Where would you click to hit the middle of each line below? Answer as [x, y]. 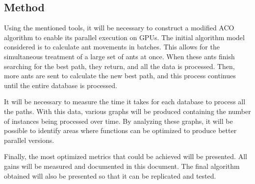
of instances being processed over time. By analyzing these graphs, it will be [118, 121]
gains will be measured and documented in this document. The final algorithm [122, 166]
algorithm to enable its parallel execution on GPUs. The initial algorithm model [124, 37]
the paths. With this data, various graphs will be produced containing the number [127, 111]
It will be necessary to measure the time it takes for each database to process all [125, 102]
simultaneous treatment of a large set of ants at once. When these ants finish [119, 56]
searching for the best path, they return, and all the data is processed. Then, [119, 66]
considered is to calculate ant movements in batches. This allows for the [112, 47]
